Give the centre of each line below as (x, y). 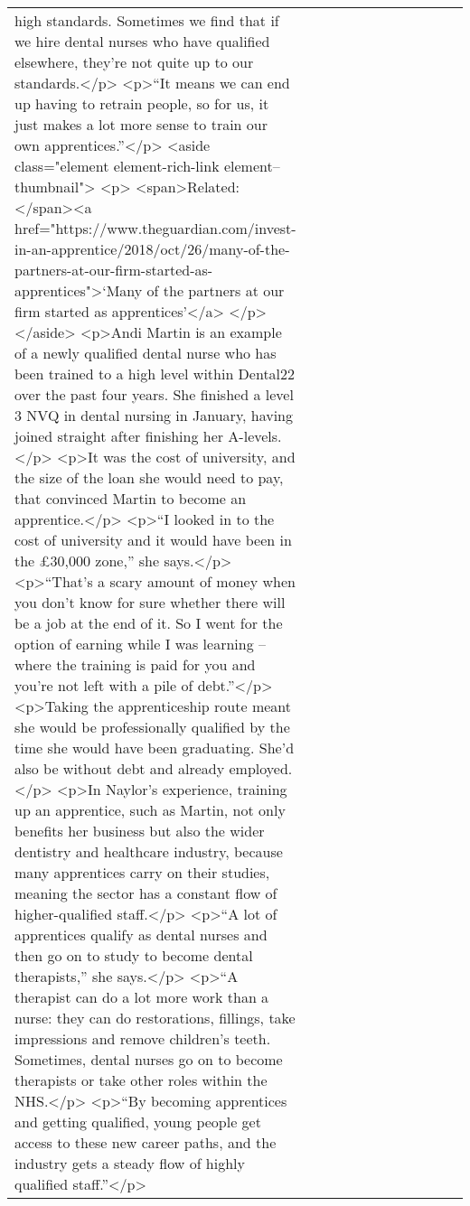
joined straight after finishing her (119, 436)
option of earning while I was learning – (140, 644)
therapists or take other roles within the (141, 1080)
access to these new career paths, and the (146, 1142)
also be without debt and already (120, 768)
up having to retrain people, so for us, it (142, 103)
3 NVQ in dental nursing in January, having (154, 415)
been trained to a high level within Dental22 (155, 374)
